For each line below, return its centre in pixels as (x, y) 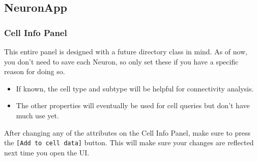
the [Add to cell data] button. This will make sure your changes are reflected (129, 142)
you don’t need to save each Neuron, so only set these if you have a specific (121, 61)
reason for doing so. (35, 71)
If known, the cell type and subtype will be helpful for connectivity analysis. (135, 88)
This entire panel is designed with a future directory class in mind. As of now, (126, 51)
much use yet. (37, 115)
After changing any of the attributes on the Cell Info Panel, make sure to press (127, 132)
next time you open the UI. (47, 152)
